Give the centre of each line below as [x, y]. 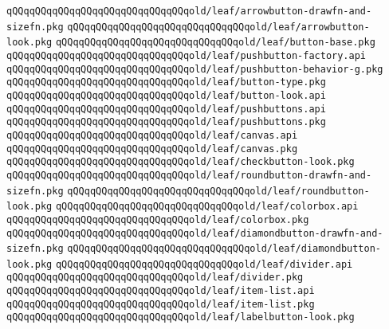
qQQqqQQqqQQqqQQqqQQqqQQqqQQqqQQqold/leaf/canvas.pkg [152, 149]
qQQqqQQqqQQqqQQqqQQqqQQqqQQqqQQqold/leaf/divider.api [204, 264]
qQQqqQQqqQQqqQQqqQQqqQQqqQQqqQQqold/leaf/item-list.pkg [161, 304]
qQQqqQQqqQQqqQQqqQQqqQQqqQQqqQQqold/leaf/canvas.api [152, 135]
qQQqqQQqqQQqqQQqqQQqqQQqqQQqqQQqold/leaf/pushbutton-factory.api [187, 55]
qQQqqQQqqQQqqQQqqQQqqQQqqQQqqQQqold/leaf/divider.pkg [155, 278]
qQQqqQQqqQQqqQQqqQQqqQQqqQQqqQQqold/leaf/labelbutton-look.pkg [181, 317]
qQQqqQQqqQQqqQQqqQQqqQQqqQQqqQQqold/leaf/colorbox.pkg [158, 219]
